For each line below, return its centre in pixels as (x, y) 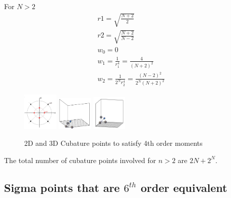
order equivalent (184, 187)
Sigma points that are (62, 187)
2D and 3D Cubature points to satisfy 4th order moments (113, 143)
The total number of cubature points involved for (80, 160)
